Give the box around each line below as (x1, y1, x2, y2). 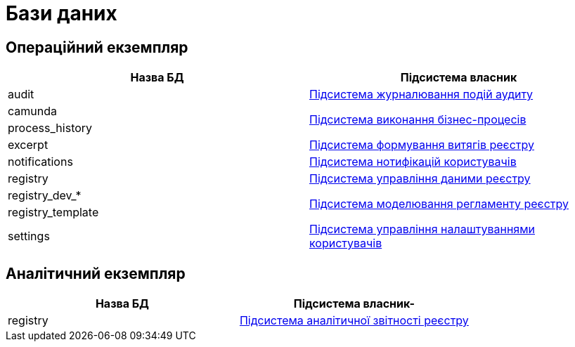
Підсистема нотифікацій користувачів (309, 155, 517, 169)
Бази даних (6, 1, 117, 25)
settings (8, 229, 50, 244)
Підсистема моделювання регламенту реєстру (309, 197, 569, 211)
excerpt (8, 138, 49, 152)
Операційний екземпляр (6, 38, 188, 56)
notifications (8, 155, 73, 169)
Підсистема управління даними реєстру (309, 171, 531, 186)
